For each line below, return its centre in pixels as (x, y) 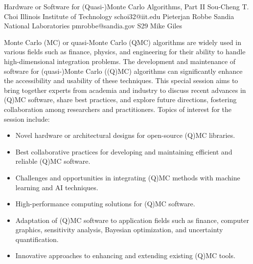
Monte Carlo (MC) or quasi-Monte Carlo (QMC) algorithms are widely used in (123, 42)
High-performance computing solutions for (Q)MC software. (105, 204)
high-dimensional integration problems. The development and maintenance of (120, 61)
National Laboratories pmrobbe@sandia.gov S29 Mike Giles (93, 26)
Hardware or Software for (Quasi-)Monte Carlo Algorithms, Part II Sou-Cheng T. (126, 6)
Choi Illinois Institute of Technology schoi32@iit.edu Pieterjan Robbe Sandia (119, 16)
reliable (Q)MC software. (53, 161)
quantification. (37, 239)
